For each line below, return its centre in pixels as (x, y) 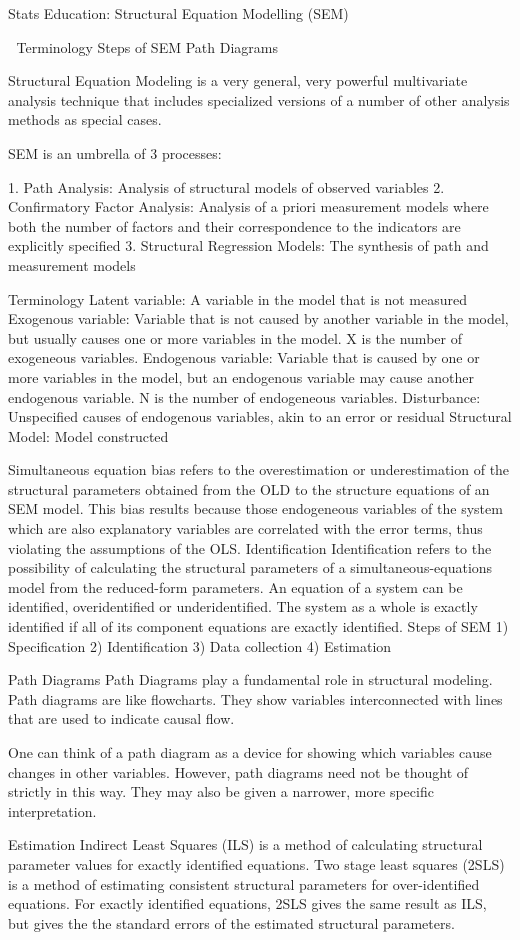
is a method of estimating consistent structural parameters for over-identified (244, 883)
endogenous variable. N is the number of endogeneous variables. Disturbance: (244, 396)
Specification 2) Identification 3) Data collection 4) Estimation (200, 645)
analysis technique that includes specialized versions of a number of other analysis (259, 99)
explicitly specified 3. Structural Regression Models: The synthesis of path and (248, 245)
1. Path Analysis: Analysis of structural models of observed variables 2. (226, 186)
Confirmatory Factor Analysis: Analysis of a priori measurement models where (248, 206)
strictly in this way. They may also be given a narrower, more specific (221, 791)
